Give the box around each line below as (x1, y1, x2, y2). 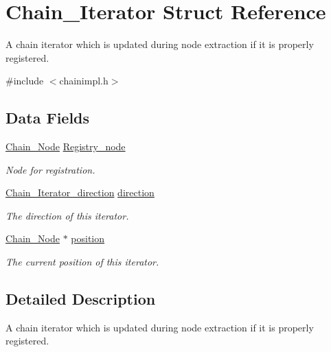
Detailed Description (5, 288, 156, 309)
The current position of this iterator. (5, 255, 159, 269)
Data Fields (5, 107, 90, 128)
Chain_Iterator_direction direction (5, 185, 155, 200)
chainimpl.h (59, 73, 109, 88)
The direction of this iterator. (5, 208, 129, 222)
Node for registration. (5, 162, 95, 176)
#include (5, 73, 44, 88)
